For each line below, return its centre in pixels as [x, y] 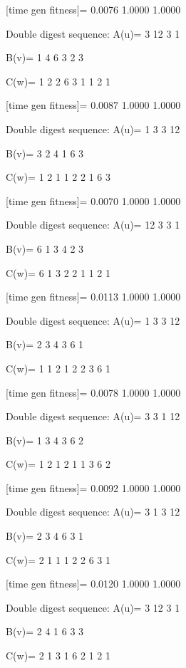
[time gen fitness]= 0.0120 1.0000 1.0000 [93, 584]
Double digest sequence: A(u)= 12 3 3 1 [93, 225]
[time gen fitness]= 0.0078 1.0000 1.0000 [93, 392]
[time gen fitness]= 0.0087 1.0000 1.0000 [93, 105]
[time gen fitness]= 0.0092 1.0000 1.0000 [93, 487]
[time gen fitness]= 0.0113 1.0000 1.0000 [93, 297]
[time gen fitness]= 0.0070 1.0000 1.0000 [93, 200]
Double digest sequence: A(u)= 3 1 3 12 [93, 512]
